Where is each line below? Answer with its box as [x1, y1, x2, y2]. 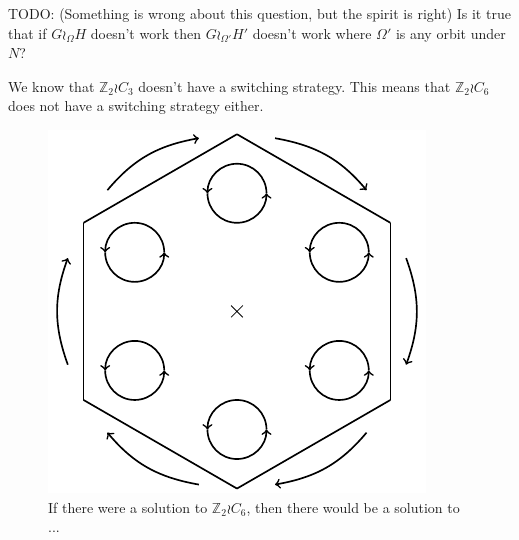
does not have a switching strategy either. [8, 95, 264, 116]
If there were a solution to [48, 496, 208, 517]
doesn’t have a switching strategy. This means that [138, 75, 451, 96]
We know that [8, 75, 95, 96]
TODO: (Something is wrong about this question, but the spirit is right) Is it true [8, 3, 511, 23]
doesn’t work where [252, 22, 372, 43]
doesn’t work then [90, 22, 201, 43]
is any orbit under [395, 22, 506, 43]
